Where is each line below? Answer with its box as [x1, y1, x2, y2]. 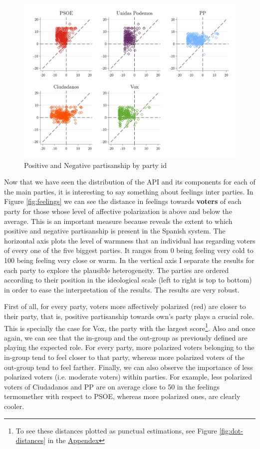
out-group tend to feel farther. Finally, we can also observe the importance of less [4, 361, 253, 372]
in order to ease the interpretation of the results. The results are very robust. [4, 284, 240, 294]
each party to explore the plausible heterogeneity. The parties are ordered [4, 264, 229, 275]
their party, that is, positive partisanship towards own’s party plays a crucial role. [4, 310, 254, 321]
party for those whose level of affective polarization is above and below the [4, 206, 232, 216]
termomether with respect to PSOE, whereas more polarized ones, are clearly [4, 391, 241, 401]
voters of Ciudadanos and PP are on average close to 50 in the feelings [4, 381, 220, 391]
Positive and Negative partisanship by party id [24, 159, 167, 170]
